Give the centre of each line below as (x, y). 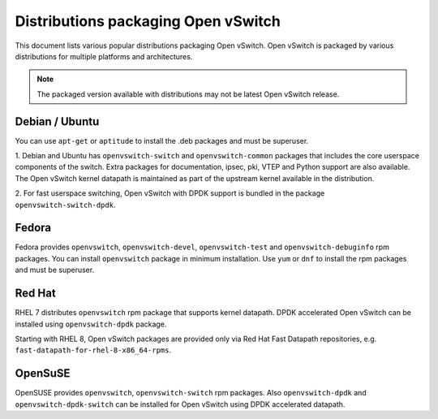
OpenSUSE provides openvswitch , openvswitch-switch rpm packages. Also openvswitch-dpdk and (191, 393)
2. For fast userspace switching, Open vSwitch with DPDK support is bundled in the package (170, 193)
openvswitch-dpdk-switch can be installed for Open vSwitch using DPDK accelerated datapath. (180, 404)
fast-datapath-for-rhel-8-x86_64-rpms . (93, 350)
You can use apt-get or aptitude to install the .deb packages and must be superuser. (162, 140)
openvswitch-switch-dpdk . (65, 205)
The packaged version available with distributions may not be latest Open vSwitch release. (188, 94)
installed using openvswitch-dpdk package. (91, 324)
